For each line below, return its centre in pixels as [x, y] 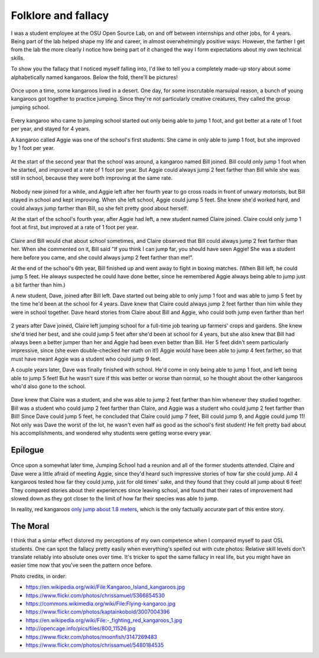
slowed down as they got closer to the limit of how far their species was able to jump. [115, 498]
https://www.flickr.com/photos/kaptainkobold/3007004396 [98, 612]
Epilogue [27, 450]
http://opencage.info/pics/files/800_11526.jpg [81, 628]
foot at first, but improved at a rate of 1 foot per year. [75, 227]
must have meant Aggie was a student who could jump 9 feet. [86, 359]
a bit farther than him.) [38, 285]
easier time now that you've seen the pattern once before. [82, 565]
